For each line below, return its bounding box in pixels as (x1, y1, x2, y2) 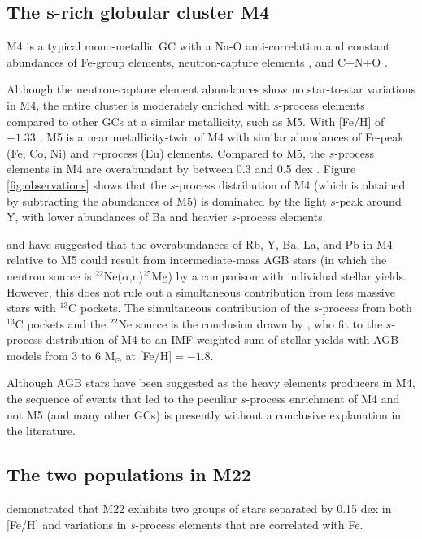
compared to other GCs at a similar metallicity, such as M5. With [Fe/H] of (7, 112, 385, 129)
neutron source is (7, 267, 92, 284)
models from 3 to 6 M (7, 346, 115, 363)
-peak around (335, 192, 402, 209)
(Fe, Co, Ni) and (7, 144, 89, 161)
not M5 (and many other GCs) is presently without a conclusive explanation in (7, 406, 402, 423)
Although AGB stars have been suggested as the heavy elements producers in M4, (7, 374, 415, 391)
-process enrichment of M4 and (246, 390, 400, 407)
